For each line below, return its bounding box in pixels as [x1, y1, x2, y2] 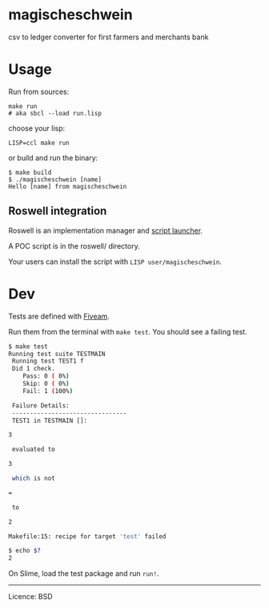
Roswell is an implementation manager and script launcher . [8, 225, 203, 235]
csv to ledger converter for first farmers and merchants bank [8, 32, 209, 42]
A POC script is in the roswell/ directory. [8, 241, 140, 250]
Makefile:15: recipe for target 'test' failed [8, 532, 167, 541]
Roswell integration [8, 205, 107, 218]
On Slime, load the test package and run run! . [8, 569, 159, 578]
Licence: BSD [8, 592, 54, 602]
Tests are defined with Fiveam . [8, 311, 110, 321]
